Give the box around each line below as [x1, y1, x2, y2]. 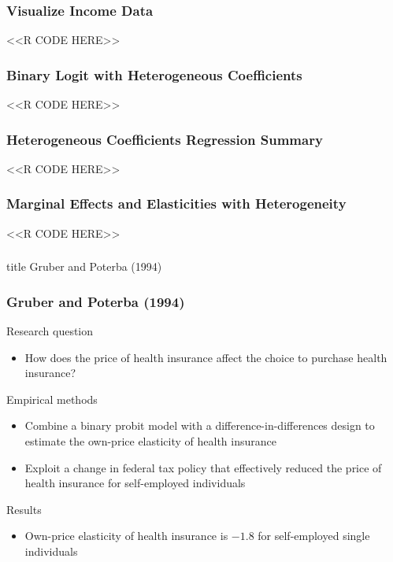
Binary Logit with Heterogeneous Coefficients [6, 65, 302, 84]
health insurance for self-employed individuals [24, 475, 246, 491]
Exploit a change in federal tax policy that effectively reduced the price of [24, 459, 382, 475]
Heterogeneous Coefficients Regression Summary [6, 129, 323, 149]
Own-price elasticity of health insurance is [24, 527, 228, 544]
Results [6, 501, 42, 517]
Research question [6, 322, 94, 338]
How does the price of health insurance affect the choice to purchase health [24, 349, 387, 365]
